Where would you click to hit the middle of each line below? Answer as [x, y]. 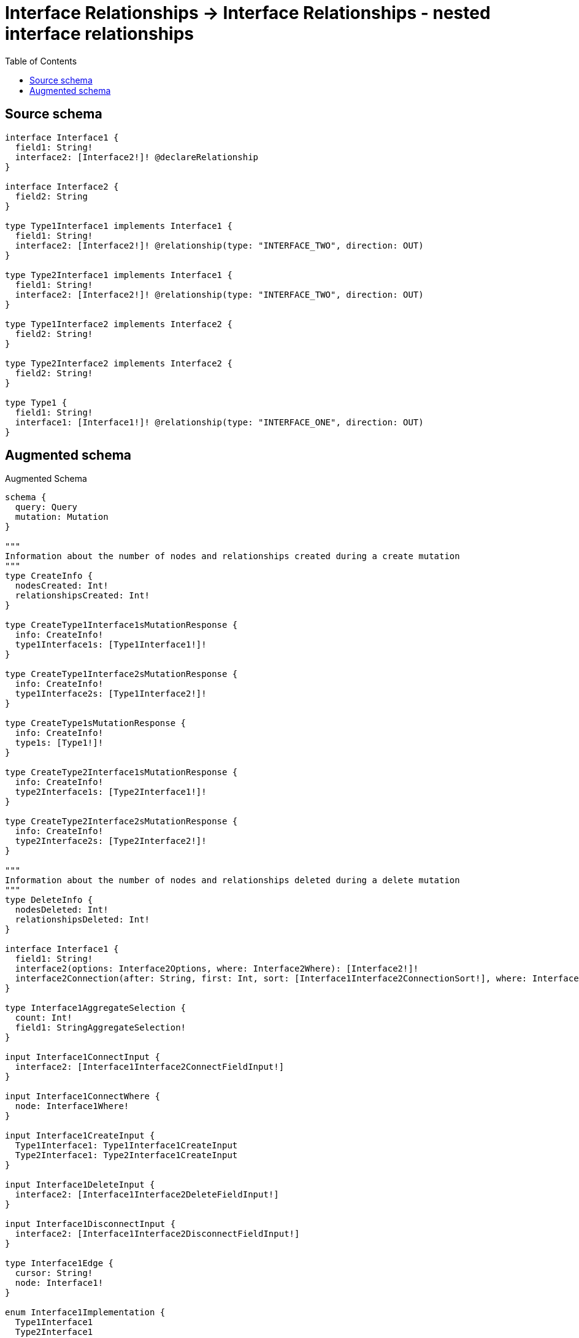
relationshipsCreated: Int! [82, 596]
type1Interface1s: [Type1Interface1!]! [111, 645]
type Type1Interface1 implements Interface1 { [119, 226]
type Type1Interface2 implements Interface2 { [119, 324]
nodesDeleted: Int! [62, 910]
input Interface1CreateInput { [80, 1136]
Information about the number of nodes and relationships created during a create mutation [232, 556]
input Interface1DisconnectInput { [90, 1224]
